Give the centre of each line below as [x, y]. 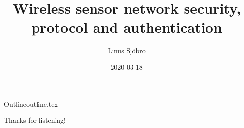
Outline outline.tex [31, 103]
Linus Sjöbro [127, 50]
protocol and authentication [127, 27]
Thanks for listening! [35, 120]
